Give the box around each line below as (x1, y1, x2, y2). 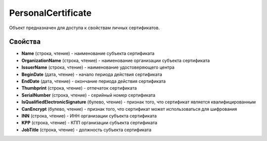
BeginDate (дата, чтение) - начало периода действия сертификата (21, 71, 163, 77)
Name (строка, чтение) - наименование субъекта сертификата (21, 50, 155, 56)
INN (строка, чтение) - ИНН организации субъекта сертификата (21, 113, 157, 119)
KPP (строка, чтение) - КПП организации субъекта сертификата (21, 120, 158, 126)
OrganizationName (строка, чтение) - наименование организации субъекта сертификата (21, 57, 210, 63)
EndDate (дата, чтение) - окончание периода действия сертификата (21, 78, 166, 84)
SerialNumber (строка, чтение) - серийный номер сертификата (21, 92, 156, 98)
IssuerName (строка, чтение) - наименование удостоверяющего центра (21, 64, 175, 70)
